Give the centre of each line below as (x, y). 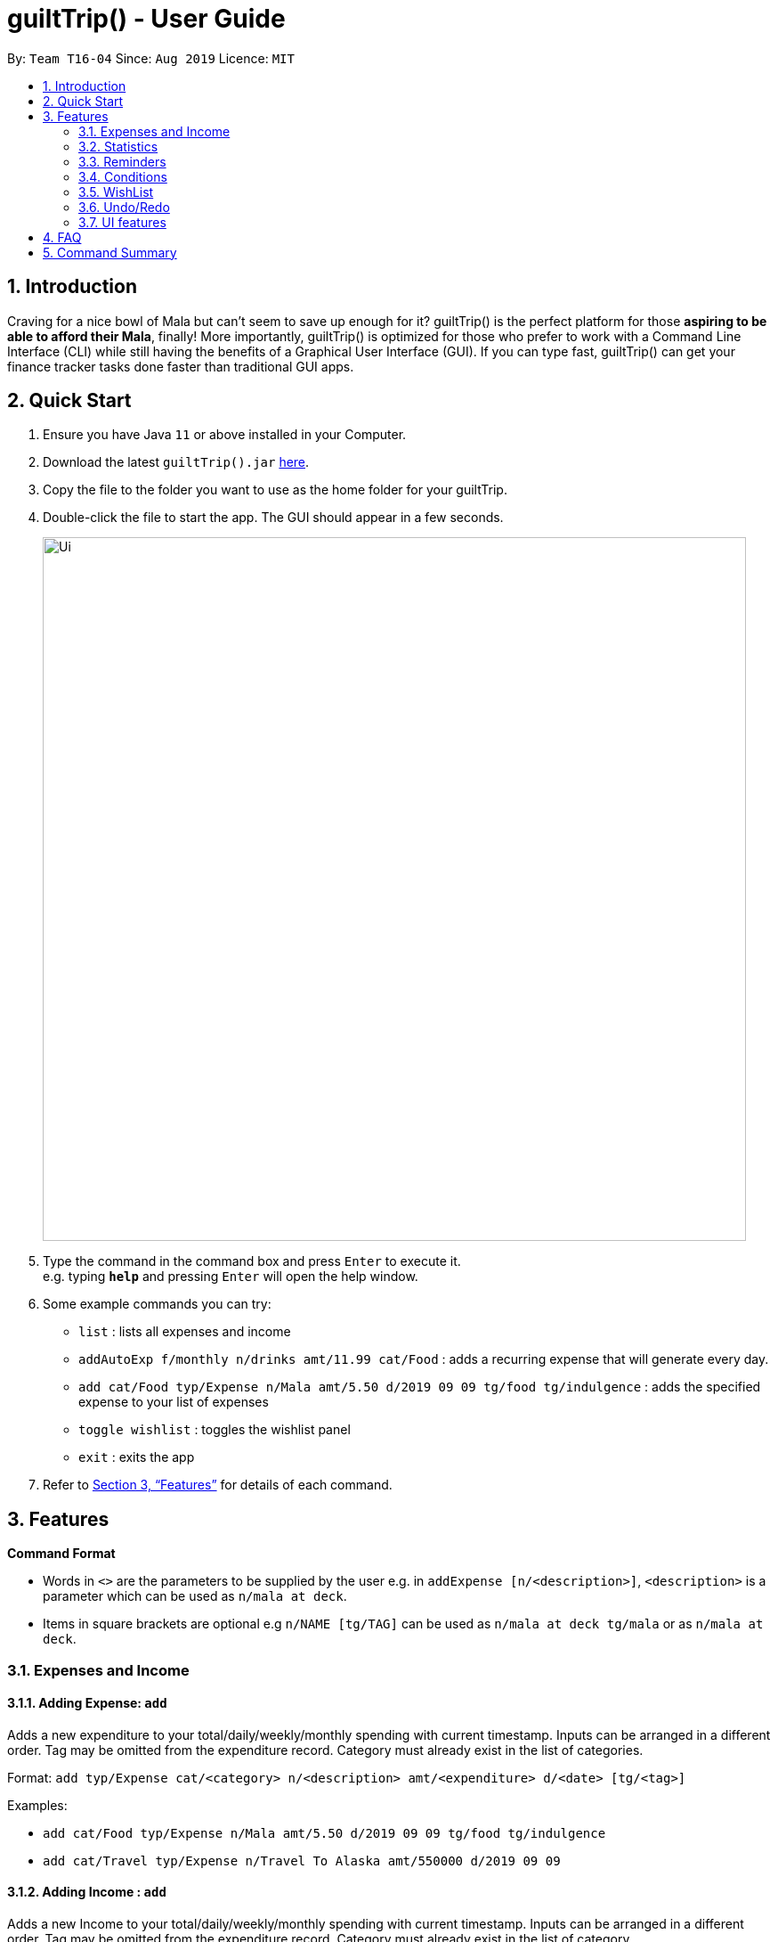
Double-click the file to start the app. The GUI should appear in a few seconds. (273, 518)
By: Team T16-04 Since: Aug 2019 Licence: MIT (151, 58)
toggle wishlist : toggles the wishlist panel (215, 1430)
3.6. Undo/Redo (124, 207)
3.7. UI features (122, 222)
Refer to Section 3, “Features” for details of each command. (218, 1485)
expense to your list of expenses (174, 1402)
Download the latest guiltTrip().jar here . (176, 462)
